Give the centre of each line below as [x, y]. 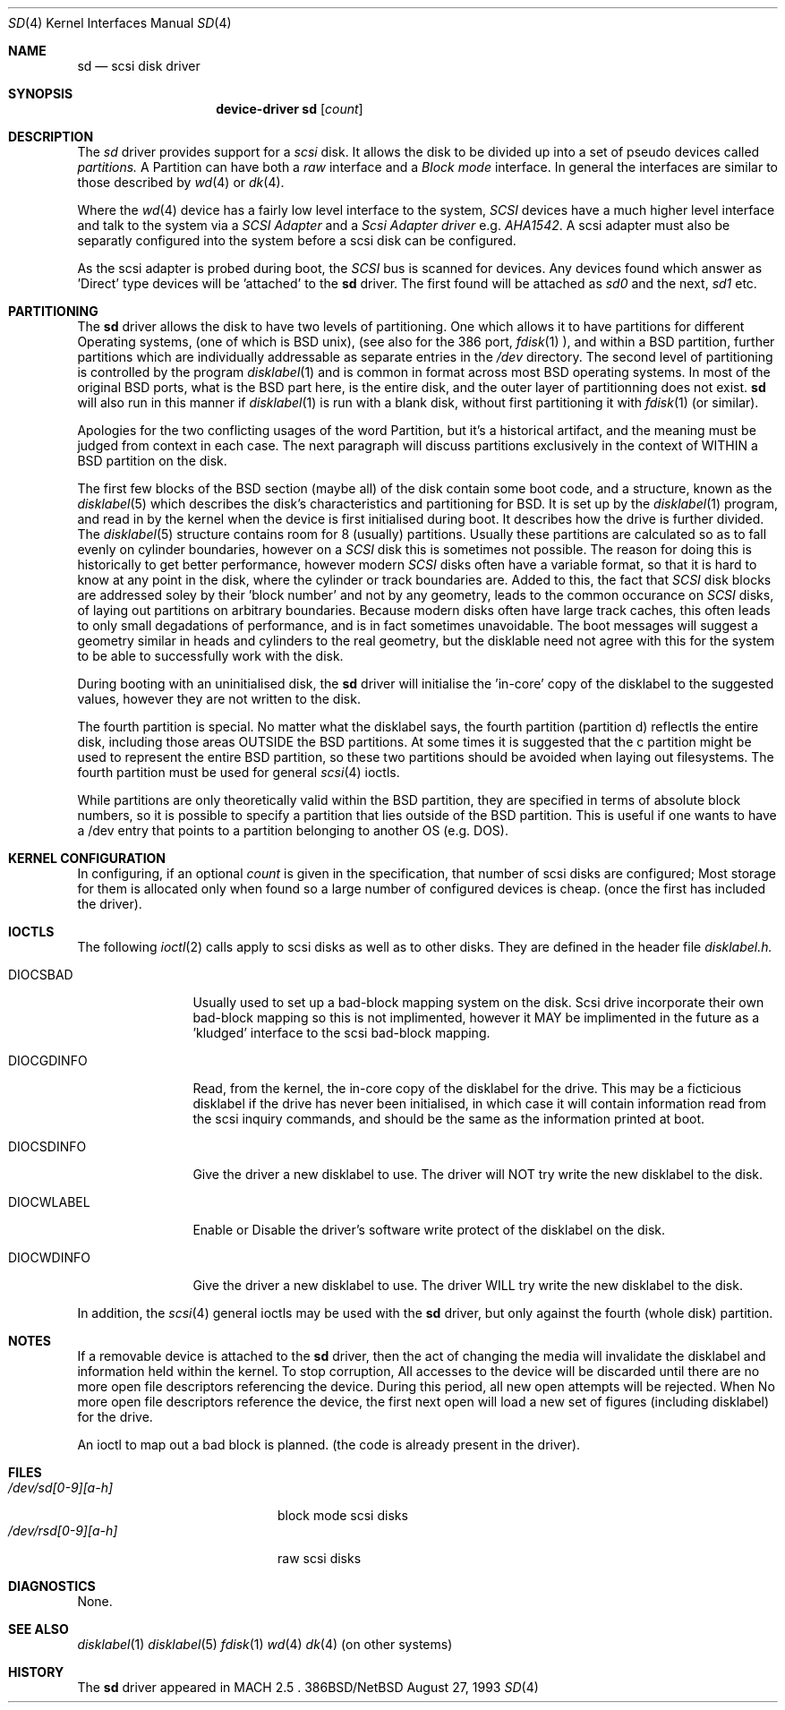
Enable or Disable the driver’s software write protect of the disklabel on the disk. [429, 1230]
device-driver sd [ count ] [290, 109]
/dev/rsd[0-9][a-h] [63, 1530]
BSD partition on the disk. [152, 461]
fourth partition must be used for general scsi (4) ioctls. [239, 772]
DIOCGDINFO [48, 1060]
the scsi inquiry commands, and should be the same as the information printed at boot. [449, 1119]
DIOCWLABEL [49, 1202]
